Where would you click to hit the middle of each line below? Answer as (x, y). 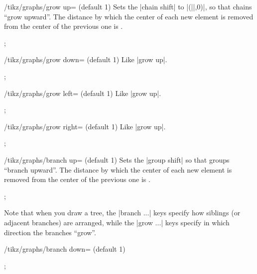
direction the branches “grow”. (50, 232)
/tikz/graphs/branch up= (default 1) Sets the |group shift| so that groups (117, 159)
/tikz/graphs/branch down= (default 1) (65, 249)
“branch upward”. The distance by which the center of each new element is (118, 169)
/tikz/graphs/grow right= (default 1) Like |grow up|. (85, 126)
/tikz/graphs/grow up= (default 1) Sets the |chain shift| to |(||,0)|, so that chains (128, 6)
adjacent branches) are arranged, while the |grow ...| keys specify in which (117, 222)
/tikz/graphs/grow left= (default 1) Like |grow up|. (83, 93)
